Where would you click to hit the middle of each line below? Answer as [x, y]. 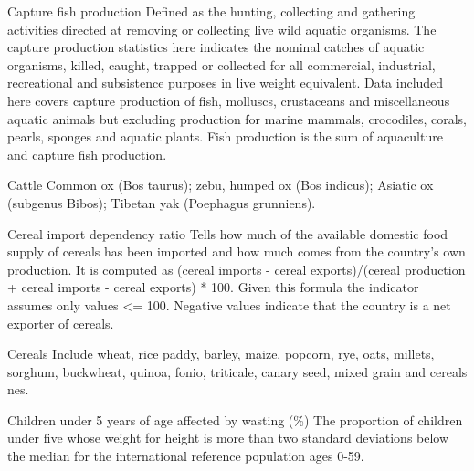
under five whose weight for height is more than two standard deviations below [228, 438]
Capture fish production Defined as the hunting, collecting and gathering [211, 11]
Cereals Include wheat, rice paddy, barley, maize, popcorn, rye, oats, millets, [221, 354]
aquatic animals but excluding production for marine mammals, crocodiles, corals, [237, 118]
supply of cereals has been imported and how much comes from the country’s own [237, 251]
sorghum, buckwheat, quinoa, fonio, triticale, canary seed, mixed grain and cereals [237, 371]
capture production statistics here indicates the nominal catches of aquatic [216, 47]
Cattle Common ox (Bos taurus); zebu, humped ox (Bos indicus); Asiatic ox [221, 185]
